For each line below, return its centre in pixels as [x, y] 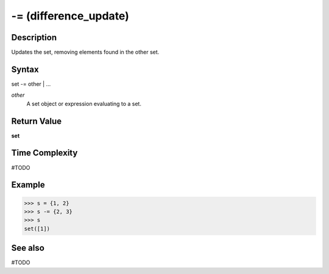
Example [28, 185]
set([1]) [37, 229]
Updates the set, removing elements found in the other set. [85, 52]
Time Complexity [44, 153]
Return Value [37, 121]
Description [34, 37]
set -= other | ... [31, 84]
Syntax [25, 69]
